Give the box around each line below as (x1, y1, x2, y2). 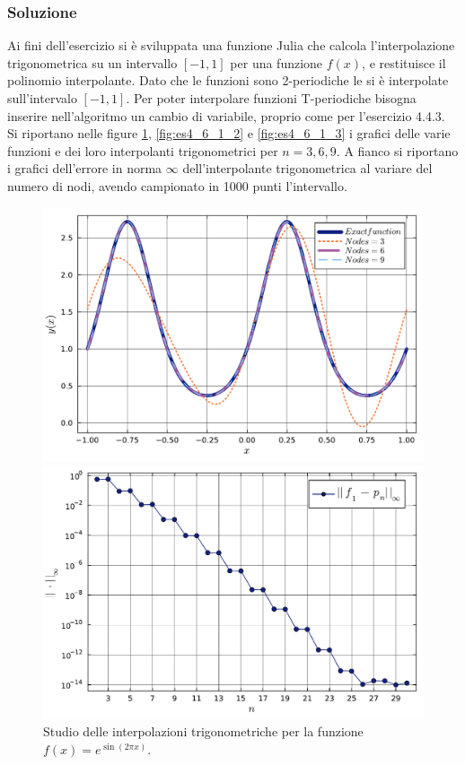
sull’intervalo (7, 89, 77, 107)
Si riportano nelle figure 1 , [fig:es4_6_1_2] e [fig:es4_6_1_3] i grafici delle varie (7, 124, 451, 143)
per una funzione (230, 53, 323, 72)
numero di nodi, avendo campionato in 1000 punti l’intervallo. (7, 176, 347, 195)
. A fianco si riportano (336, 141, 459, 160)
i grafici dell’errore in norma (7, 159, 162, 178)
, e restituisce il (362, 53, 446, 72)
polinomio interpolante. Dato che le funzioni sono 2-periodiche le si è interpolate (7, 71, 449, 90)
